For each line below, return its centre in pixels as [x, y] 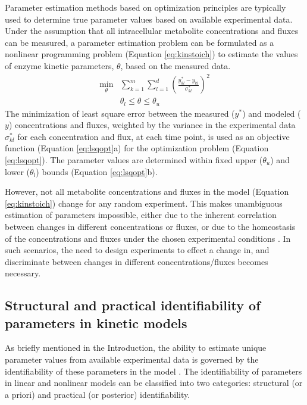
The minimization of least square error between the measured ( [120, 113]
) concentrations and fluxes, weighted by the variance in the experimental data [152, 125]
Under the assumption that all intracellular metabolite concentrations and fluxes [152, 31]
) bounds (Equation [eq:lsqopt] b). [97, 171]
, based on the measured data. [176, 65]
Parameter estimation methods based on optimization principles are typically [145, 7]
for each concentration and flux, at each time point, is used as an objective [153, 136]
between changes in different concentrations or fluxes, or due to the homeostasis [150, 226]
